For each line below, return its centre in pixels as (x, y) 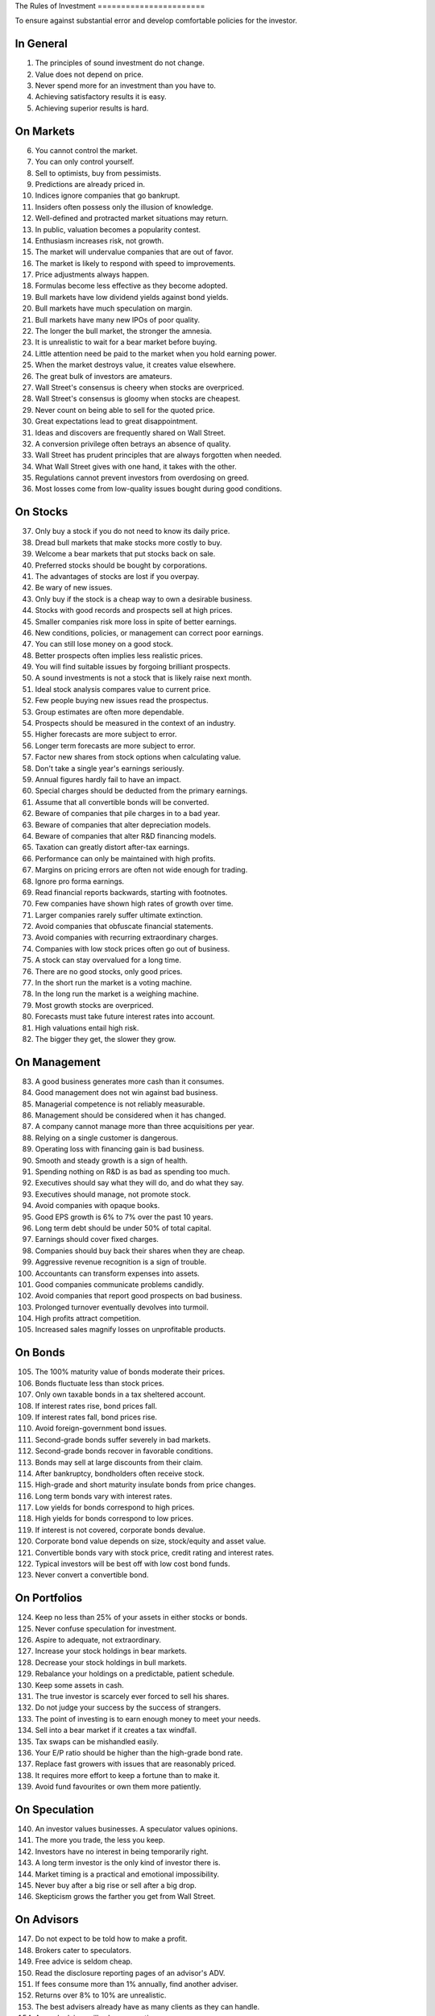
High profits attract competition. (88, 1318)
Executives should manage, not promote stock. (113, 1194)
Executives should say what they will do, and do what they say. (140, 1183)
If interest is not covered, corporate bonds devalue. (120, 1530)
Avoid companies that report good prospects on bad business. (139, 1296)
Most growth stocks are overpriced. (94, 1005)
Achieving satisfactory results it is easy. (101, 97)
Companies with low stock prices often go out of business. (133, 948)
